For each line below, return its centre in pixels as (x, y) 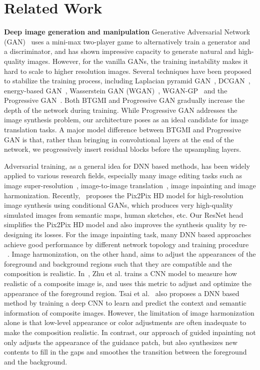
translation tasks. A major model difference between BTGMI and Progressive (122, 130)
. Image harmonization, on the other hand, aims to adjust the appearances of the (132, 254)
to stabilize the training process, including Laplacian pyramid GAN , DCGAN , (127, 81)
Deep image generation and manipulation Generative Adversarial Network (127, 32)
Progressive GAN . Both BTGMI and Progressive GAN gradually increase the (124, 100)
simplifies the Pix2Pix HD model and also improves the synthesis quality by (120, 224)
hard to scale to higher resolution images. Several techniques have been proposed (128, 71)
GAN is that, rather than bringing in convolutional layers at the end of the (119, 139)
